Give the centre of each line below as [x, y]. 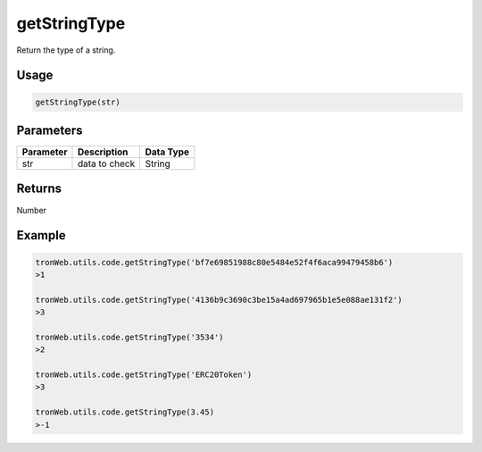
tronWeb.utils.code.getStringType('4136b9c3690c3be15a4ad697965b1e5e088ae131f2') [219, 300]
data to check [106, 163]
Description [103, 152]
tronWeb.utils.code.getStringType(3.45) [125, 412]
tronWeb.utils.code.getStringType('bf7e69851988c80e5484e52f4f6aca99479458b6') [214, 262]
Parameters [50, 130]
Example [41, 235]
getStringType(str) [78, 102]
